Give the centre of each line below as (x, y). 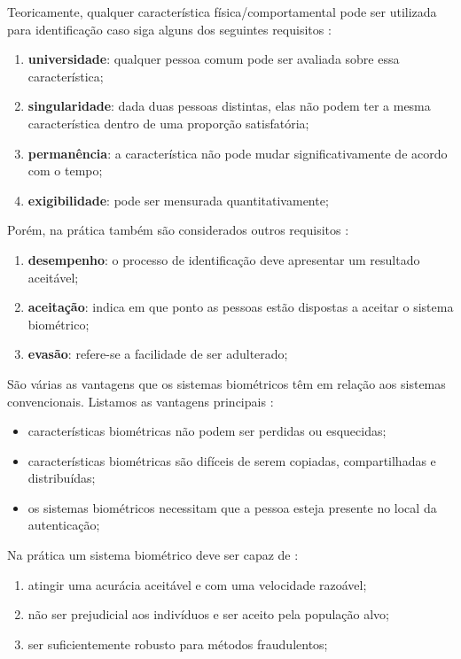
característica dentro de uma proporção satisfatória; (168, 123)
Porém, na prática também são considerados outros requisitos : (178, 230)
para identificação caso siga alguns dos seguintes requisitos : (169, 29)
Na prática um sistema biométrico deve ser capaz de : (153, 555)
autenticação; (64, 525)
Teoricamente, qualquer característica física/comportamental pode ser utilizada (222, 12)
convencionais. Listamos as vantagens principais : (141, 401)
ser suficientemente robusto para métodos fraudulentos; (178, 643)
